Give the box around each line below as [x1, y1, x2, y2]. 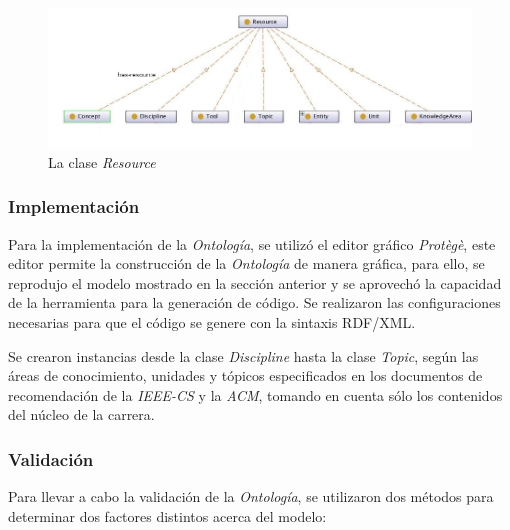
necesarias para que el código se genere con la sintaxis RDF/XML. [8, 312, 416, 333]
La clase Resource [48, 151, 156, 172]
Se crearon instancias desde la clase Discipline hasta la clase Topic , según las [8, 345, 479, 366]
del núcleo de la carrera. [8, 404, 155, 425]
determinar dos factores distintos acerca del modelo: [8, 505, 327, 526]
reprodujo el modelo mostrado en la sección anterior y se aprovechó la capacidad [8, 272, 502, 293]
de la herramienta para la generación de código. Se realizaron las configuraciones [8, 292, 501, 313]
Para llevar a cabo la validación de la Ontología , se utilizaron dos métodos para [8, 486, 494, 507]
